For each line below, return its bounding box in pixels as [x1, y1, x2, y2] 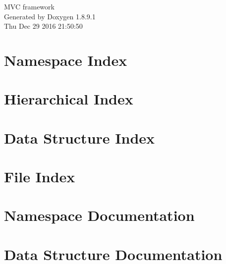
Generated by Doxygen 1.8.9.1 [4, 11, 96, 21]
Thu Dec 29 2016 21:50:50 [4, 21, 83, 31]
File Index [4, 166, 75, 187]
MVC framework [4, 1, 55, 11]
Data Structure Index [4, 127, 155, 148]
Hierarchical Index [4, 89, 133, 109]
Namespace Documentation [4, 205, 195, 225]
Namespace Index [4, 50, 127, 70]
